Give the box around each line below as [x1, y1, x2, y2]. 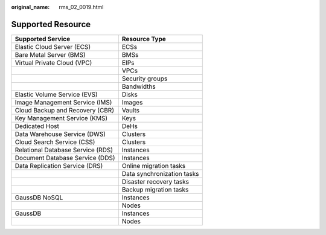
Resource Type [121, 34, 166, 43]
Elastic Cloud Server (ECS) [14, 42, 91, 51]
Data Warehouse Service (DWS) [14, 130, 106, 138]
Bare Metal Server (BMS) [14, 50, 86, 59]
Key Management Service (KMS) [14, 114, 108, 122]
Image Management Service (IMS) [14, 98, 112, 106]
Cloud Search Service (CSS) [14, 138, 95, 146]
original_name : [11, 4, 50, 10]
